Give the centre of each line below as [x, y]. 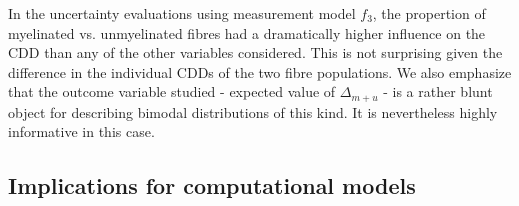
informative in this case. [81, 131]
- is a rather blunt [438, 91]
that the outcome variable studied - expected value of [172, 91]
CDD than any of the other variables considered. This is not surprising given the [255, 52]
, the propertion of [429, 13]
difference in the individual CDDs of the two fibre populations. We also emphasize [260, 71]
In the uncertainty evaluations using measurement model [182, 13]
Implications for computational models [212, 185]
